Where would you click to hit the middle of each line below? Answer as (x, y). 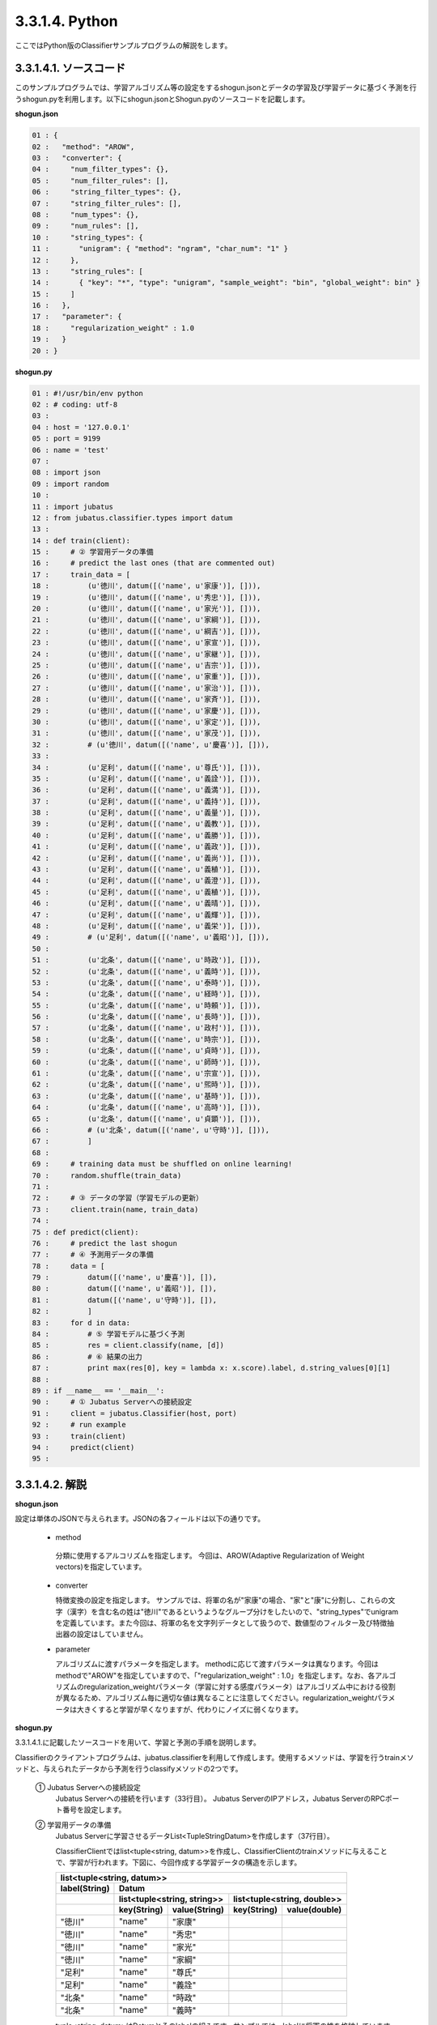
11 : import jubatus (72, 507)
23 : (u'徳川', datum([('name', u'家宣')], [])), (146, 643)
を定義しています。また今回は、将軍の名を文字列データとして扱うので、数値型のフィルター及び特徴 (221, 1622)
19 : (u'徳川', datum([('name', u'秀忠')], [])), (146, 597)
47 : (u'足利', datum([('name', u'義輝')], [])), (146, 914)
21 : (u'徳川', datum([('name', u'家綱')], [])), (146, 620)
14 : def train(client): (81, 540)
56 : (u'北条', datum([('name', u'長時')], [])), (146, 1017)
